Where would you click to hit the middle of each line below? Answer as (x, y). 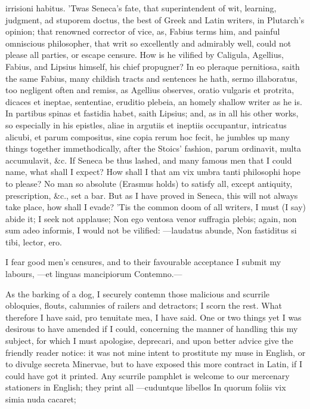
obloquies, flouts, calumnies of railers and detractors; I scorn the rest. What (144, 305)
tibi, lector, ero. (34, 242)
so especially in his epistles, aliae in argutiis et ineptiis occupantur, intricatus (146, 124)
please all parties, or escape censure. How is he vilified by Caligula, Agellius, (145, 55)
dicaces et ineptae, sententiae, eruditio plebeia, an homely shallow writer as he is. (154, 101)
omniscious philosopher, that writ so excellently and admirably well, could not (148, 43)
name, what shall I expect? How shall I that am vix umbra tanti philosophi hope (153, 172)
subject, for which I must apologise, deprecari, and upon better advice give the (149, 341)
